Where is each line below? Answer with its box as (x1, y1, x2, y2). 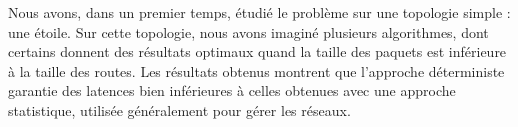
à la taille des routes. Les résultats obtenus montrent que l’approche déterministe (8, 60, 505, 81)
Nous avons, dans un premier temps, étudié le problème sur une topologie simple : (8, 2, 511, 22)
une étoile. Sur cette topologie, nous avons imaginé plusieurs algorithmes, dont (8, 21, 489, 42)
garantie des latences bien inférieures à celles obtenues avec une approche (8, 80, 456, 101)
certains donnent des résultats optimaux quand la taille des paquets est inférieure (8, 41, 507, 62)
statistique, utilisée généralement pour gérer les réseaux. (8, 99, 351, 120)
